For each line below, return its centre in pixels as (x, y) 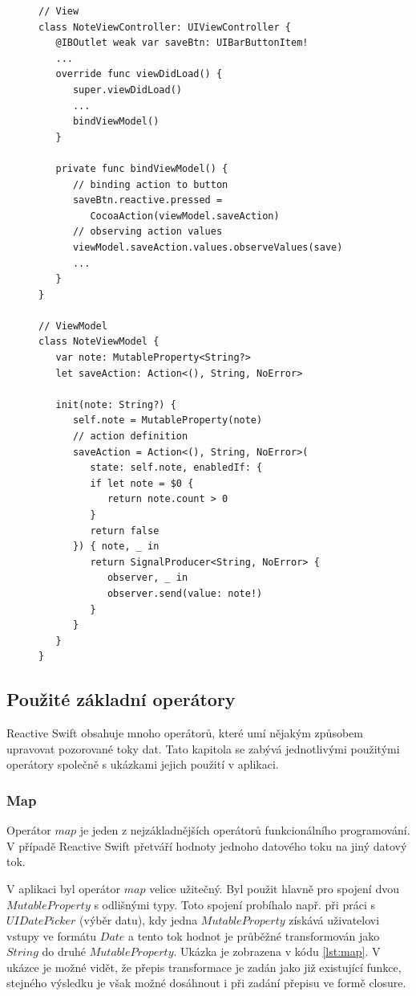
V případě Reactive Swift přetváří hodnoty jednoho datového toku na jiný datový (207, 845)
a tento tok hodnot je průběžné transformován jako (254, 935)
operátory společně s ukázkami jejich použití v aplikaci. (143, 764)
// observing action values (147, 232)
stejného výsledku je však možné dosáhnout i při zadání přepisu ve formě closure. (206, 983)
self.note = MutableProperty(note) (168, 420)
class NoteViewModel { (99, 342)
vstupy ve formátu (52, 935)
